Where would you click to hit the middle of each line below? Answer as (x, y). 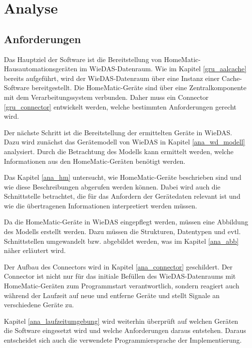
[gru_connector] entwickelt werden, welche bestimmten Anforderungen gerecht (120, 106)
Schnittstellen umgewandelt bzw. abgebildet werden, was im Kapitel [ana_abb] (121, 241)
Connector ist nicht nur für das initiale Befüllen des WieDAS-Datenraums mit (120, 276)
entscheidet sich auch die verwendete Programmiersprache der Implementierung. (123, 340)
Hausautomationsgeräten (41, 69)
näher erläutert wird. (35, 250)
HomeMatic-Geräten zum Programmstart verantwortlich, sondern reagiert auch (122, 286)
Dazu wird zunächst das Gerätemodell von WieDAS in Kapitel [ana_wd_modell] (125, 142)
